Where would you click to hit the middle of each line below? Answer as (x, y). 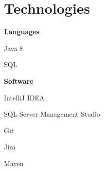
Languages (22, 32)
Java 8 (14, 48)
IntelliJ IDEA (24, 97)
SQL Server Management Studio (52, 114)
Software (19, 81)
